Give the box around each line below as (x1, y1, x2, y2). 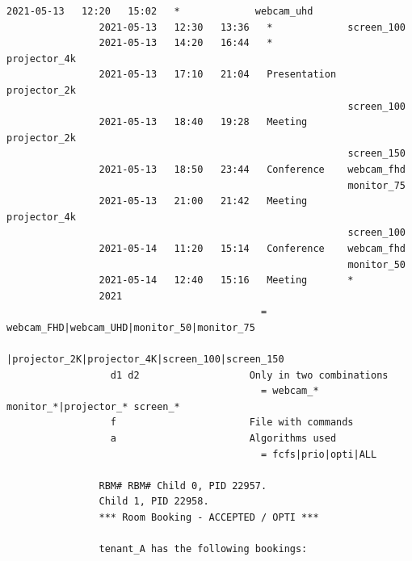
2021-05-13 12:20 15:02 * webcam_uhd (6, 6, 313, 17)
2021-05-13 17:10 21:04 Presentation (99, 69, 337, 81)
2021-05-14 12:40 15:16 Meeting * (99, 274, 354, 287)
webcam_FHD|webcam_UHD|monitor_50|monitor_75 (6, 321, 255, 333)
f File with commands (110, 417, 354, 429)
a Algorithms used (110, 433, 337, 445)
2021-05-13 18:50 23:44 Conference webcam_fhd (99, 163, 406, 175)
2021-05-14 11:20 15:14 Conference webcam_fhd (99, 242, 406, 254)
